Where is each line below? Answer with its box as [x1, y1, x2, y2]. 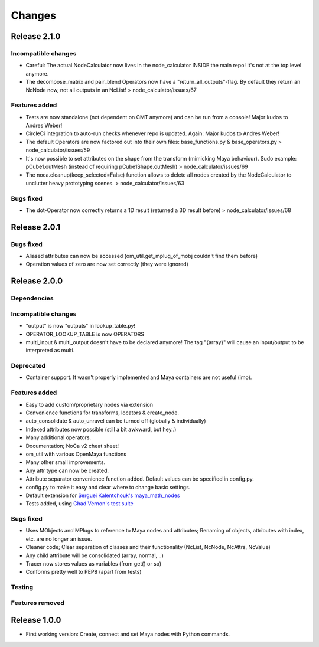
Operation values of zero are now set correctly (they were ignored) [25, 260, 189, 268]
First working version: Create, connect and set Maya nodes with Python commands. [25, 630, 230, 638]
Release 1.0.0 [11, 615, 61, 625]
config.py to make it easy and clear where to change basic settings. [25, 483, 191, 491]
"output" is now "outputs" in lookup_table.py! [25, 322, 136, 329]
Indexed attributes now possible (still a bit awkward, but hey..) [25, 426, 177, 433]
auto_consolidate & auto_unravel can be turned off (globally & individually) [25, 417, 206, 424]
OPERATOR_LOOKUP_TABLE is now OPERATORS [25, 331, 145, 338]
